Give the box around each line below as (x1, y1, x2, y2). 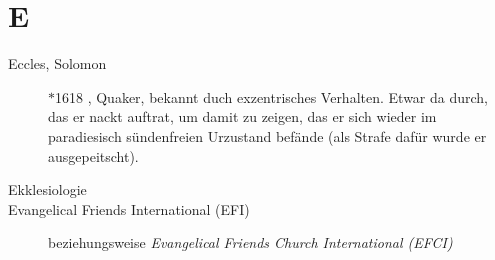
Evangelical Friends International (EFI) (8, 198, 250, 219)
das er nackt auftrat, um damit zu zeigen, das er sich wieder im (48, 106, 437, 127)
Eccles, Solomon (8, 53, 107, 74)
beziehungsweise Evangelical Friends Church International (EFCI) (48, 232, 453, 253)
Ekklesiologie (8, 179, 87, 200)
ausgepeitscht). (48, 145, 139, 166)
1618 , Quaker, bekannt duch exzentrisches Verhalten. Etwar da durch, (55, 86, 489, 107)
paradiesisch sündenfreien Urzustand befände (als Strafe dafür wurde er (48, 125, 487, 146)
